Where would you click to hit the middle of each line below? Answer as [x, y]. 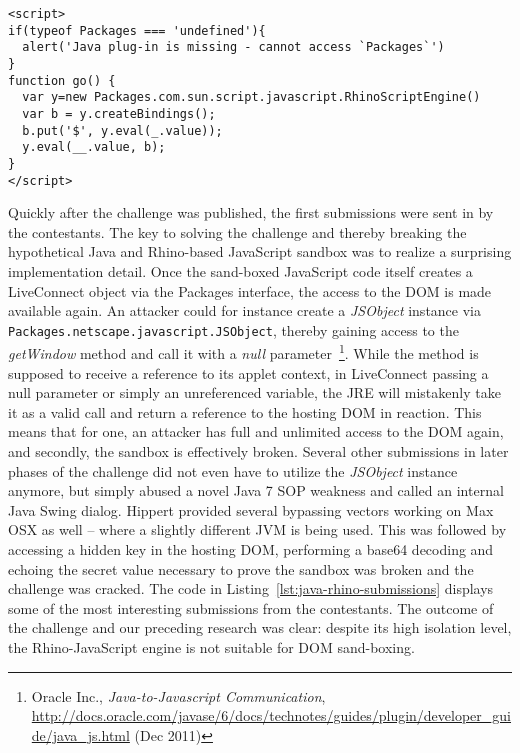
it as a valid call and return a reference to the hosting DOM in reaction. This [245, 411]
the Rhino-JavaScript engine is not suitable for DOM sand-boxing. [211, 647]
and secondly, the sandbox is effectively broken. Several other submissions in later [258, 451]
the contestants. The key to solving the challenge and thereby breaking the [237, 231]
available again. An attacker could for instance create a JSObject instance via [244, 310]
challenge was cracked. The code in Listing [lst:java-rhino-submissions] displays [251, 588]
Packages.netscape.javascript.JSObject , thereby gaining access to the [233, 329]
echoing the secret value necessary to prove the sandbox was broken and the [241, 568]
